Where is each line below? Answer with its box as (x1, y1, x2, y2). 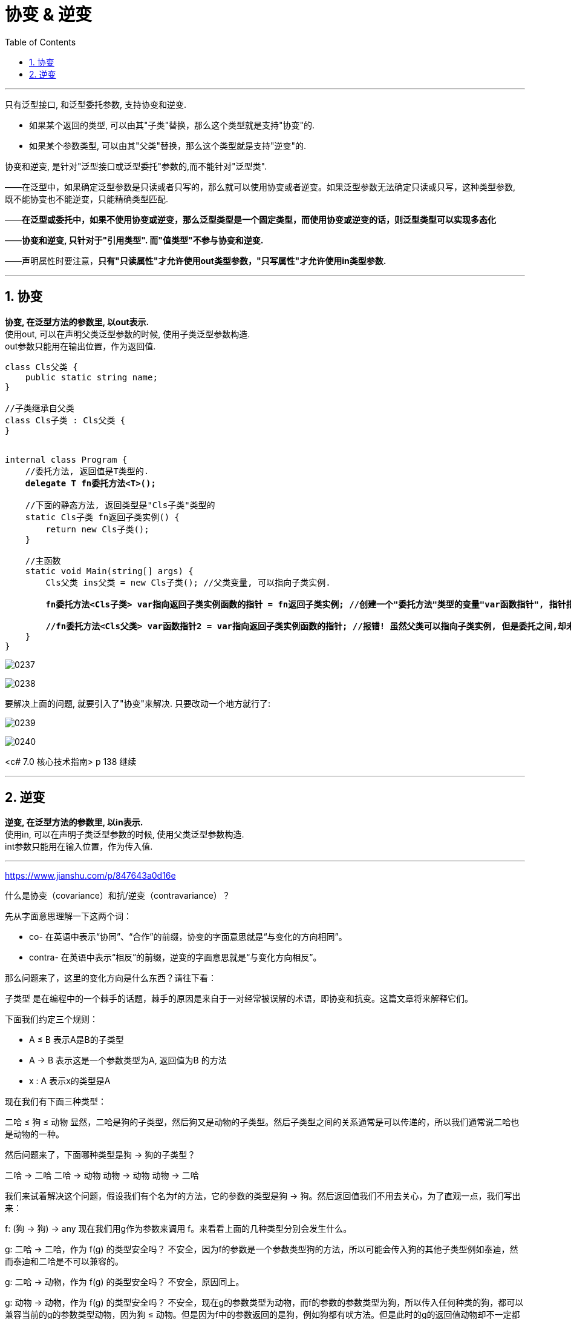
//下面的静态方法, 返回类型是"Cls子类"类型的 (25, 500, 215, 510)
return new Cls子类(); (45, 524, 149, 534)
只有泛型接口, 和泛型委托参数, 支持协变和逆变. (5, 99, 186, 110)
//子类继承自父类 (5, 403, 74, 413)
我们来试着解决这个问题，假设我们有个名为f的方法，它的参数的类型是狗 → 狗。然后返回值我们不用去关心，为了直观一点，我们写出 (5, 1191, 521, 1202)
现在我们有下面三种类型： (5, 1096, 106, 1107)
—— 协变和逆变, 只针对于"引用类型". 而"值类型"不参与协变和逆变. (5, 234, 264, 245)
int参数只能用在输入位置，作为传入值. (5, 841, 153, 852)
